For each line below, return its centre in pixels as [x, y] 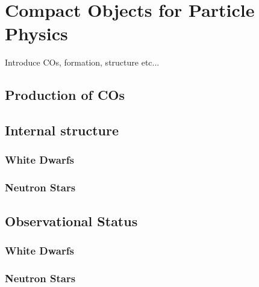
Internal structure [62, 130]
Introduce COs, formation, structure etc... [82, 62]
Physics [36, 33]
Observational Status [71, 221]
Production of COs [65, 95]
